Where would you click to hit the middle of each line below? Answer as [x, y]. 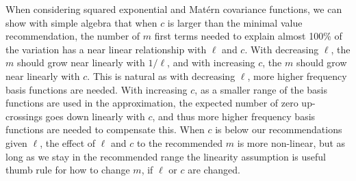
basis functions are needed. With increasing [97, 89]
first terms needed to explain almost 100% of [248, 36]
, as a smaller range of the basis [261, 89]
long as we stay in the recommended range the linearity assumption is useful [166, 156]
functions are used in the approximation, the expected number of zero [152, 103]
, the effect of [68, 142]
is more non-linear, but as [291, 142]
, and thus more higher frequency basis [234, 116]
